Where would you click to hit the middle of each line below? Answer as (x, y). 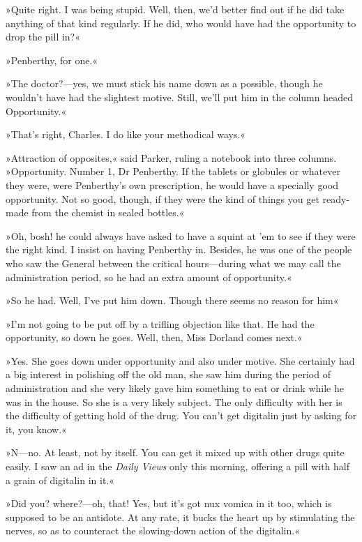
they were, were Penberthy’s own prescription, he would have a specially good (172, 185)
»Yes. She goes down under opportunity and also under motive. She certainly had (180, 360)
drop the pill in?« (43, 37)
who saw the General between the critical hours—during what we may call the (173, 263)
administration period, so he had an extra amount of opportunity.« (149, 277)
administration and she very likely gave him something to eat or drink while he (175, 388)
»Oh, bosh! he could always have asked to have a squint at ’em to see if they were (181, 235)
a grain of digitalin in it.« (60, 480)
